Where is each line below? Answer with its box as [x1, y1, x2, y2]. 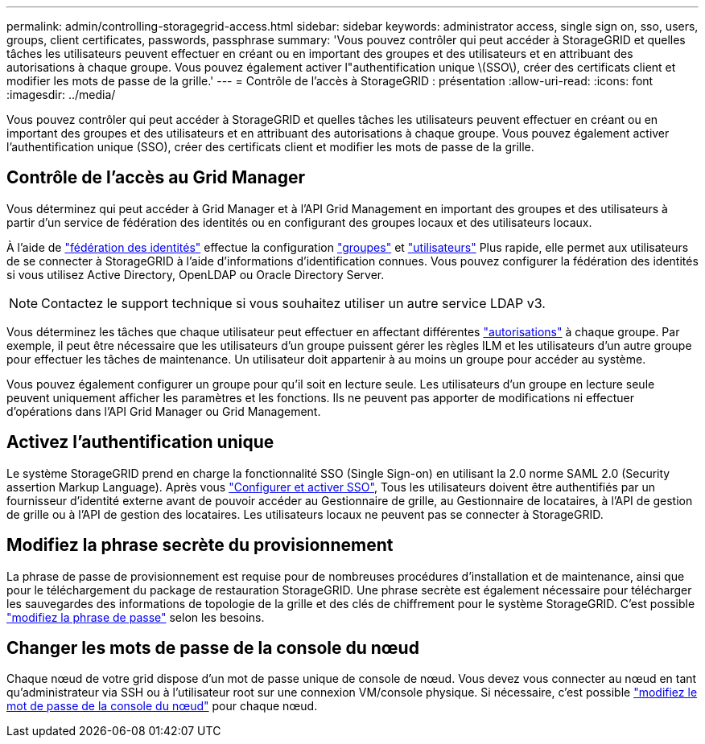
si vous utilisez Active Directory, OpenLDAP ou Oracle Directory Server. [6, 267, 385, 282]
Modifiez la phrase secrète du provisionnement [6, 535, 394, 556]
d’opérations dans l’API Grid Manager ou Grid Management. [6, 404, 321, 418]
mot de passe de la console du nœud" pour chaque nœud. [6, 699, 318, 713]
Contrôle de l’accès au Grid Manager [6, 167, 306, 188]
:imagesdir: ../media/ [6, 88, 116, 101]
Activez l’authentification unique [6, 432, 274, 453]
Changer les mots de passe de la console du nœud [6, 637, 419, 658]
